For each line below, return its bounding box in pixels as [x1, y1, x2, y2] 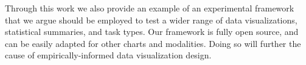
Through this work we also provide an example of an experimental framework [5, 2, 294, 14]
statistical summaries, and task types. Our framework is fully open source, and [5, 25, 299, 38]
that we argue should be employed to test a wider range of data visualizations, [5, 13, 297, 26]
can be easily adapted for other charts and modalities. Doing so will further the [5, 37, 301, 49]
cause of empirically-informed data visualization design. [5, 49, 212, 61]
